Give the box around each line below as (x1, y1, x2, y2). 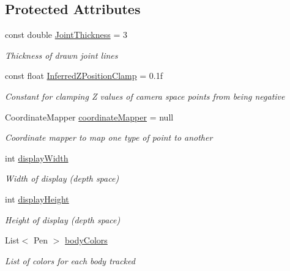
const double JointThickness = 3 (5, 28, 127, 41)
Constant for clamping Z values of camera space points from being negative (5, 89, 285, 102)
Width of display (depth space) (5, 172, 119, 185)
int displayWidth (5, 151, 69, 164)
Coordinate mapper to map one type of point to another (5, 131, 213, 144)
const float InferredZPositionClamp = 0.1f (5, 69, 163, 82)
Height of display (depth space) (5, 213, 121, 226)
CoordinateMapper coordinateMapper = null (5, 110, 174, 123)
